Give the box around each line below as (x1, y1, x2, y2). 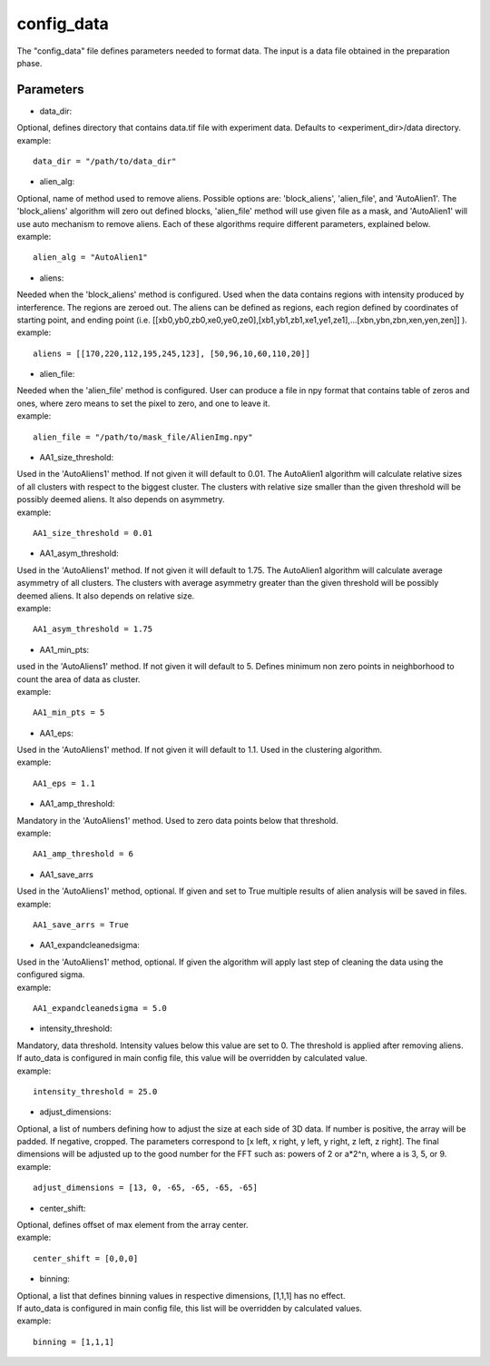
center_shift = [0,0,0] (33, 1253, 139, 1263)
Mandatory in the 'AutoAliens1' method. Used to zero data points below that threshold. (16, 815, 339, 826)
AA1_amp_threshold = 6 (33, 849, 134, 859)
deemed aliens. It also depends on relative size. (16, 590, 195, 601)
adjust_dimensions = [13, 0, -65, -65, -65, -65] (33, 1183, 259, 1193)
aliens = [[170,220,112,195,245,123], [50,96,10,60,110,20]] (33, 348, 310, 359)
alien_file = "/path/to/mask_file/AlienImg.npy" (33, 431, 253, 442)
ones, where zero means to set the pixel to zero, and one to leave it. (16, 398, 270, 409)
